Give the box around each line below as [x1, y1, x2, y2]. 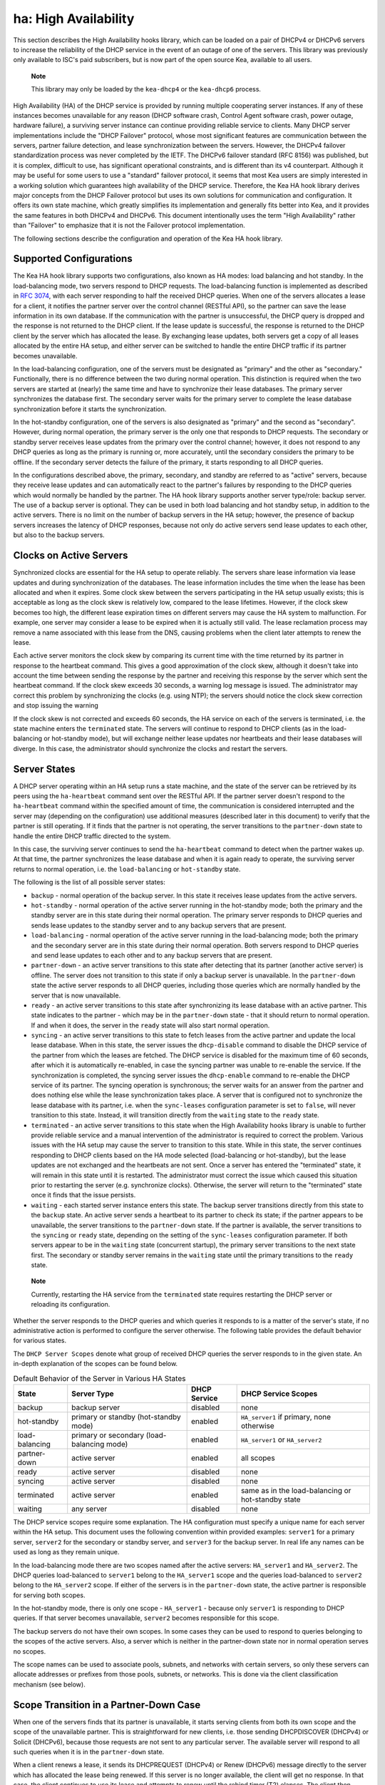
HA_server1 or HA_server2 [240, 1434, 322, 1444]
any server [71, 1504, 108, 1514]
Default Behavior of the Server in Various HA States [13, 1373, 186, 1383]
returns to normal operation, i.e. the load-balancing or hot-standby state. [13, 865, 241, 873]
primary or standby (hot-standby [71, 1412, 181, 1422]
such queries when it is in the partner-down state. [13, 1747, 165, 1756]
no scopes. [13, 1646, 46, 1656]
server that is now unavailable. [31, 991, 121, 1000]
